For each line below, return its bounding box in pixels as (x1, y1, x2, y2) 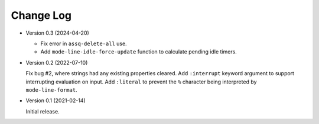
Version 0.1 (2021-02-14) (25, 97, 86, 104)
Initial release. (25, 108, 60, 115)
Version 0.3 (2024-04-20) (25, 29, 90, 36)
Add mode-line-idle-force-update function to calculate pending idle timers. (40, 48, 237, 55)
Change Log (11, 9, 72, 22)
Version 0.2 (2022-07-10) (25, 59, 88, 66)
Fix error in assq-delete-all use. (40, 40, 127, 47)
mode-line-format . (25, 86, 77, 93)
